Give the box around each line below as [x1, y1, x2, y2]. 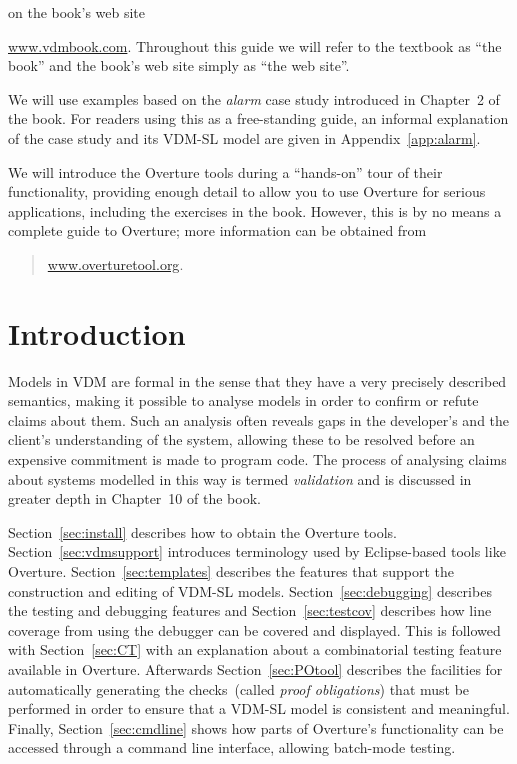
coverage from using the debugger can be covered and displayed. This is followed [8, 619, 501, 640]
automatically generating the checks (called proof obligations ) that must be [8, 678, 470, 699]
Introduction [8, 312, 186, 353]
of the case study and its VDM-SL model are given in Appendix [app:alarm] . [8, 127, 481, 148]
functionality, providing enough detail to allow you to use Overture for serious [8, 181, 486, 202]
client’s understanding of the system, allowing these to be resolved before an [8, 429, 475, 450]
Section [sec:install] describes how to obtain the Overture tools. [8, 521, 398, 542]
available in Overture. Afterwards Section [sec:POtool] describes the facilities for [8, 658, 503, 679]
